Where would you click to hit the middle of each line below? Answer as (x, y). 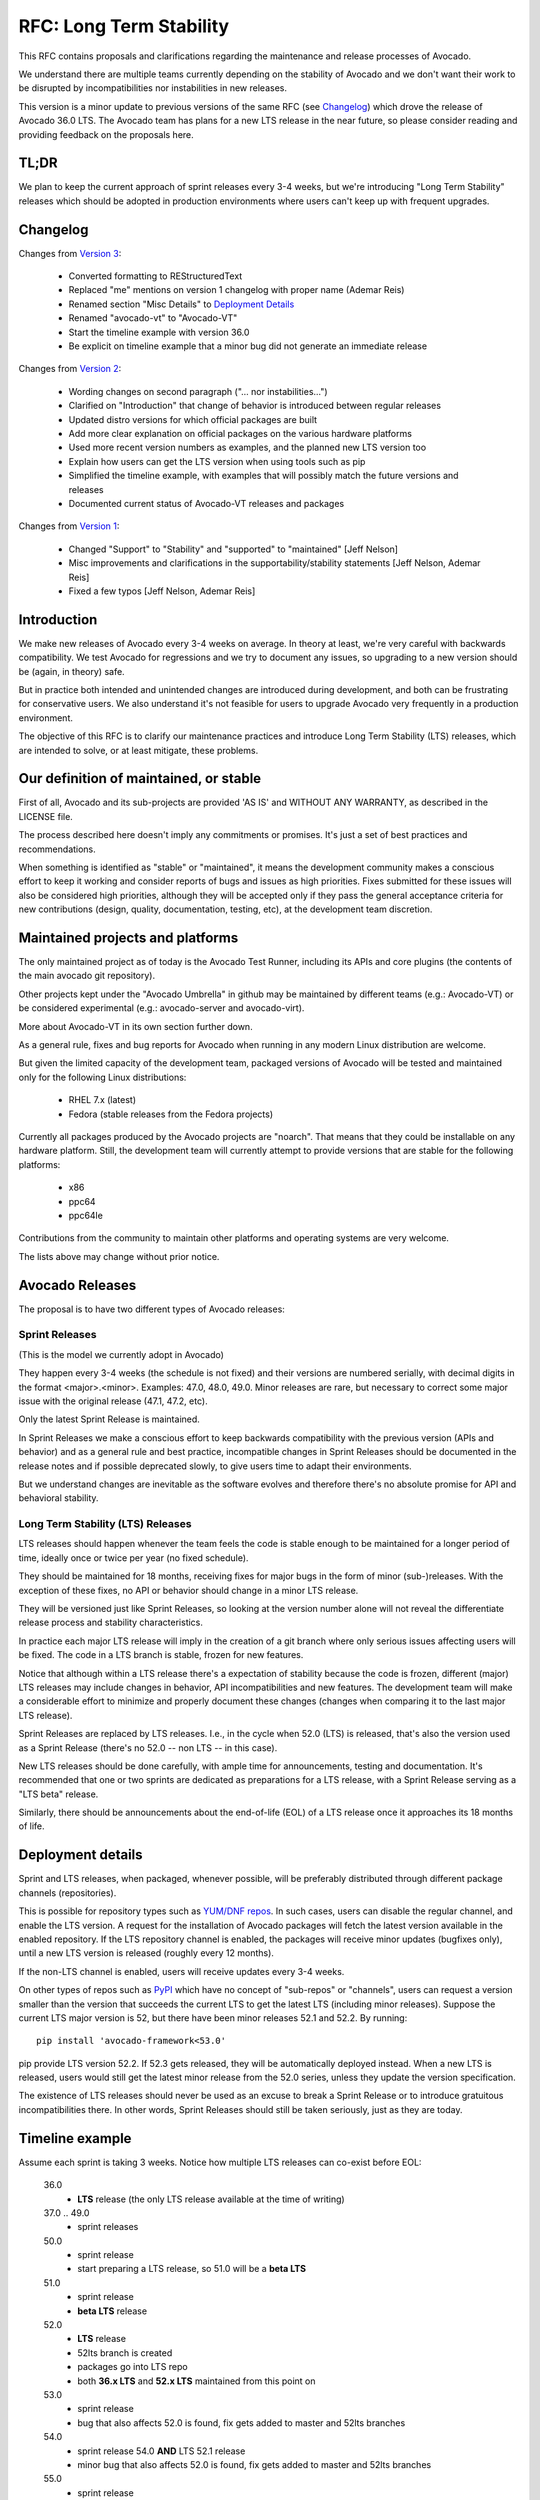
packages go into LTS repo (133, 2367)
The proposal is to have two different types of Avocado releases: (151, 1309)
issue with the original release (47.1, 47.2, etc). (113, 1401)
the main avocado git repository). (87, 976)
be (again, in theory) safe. (71, 671)
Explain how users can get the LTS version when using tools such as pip (217, 461)
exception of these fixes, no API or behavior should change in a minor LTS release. (188, 1590)
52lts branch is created (125, 2352)
